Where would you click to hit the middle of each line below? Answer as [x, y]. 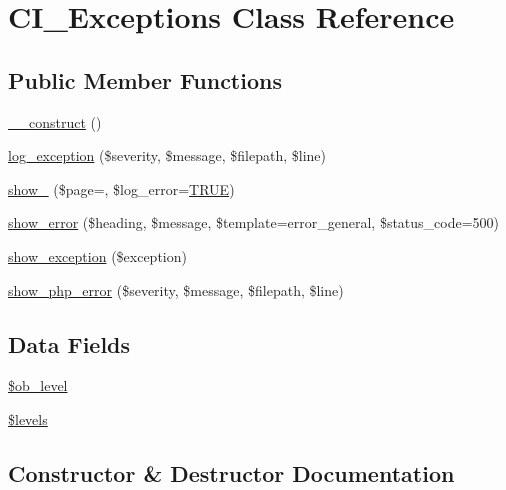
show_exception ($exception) [97, 255]
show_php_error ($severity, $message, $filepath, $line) [176, 289]
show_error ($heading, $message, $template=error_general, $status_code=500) [254, 222]
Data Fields [69, 343]
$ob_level [38, 385]
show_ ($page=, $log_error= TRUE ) [121, 188]
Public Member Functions [145, 79]
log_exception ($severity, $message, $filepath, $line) [167, 155]
